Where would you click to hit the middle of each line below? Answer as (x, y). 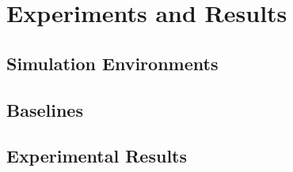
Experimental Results (97, 156)
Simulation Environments (112, 63)
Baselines (45, 109)
